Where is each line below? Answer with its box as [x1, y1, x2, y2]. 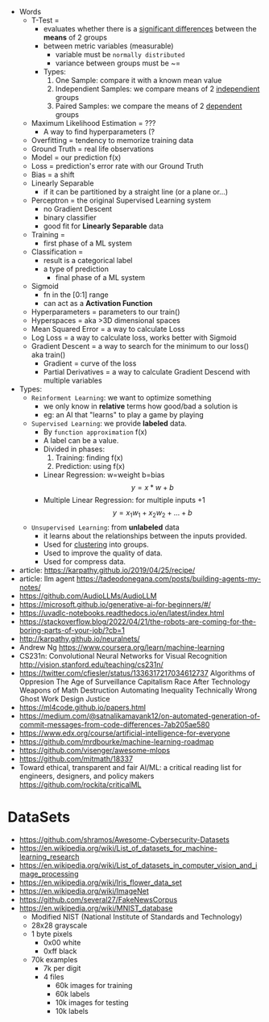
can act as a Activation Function [43, 299, 153, 308]
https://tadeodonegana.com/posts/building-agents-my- [77, 573, 261, 584]
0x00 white [43, 937, 81, 947]
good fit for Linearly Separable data [43, 221, 164, 231]
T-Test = [31, 15, 60, 25]
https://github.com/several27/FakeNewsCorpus [19, 894, 178, 904]
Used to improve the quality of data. [43, 548, 163, 558]
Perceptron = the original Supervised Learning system [31, 195, 211, 205]
